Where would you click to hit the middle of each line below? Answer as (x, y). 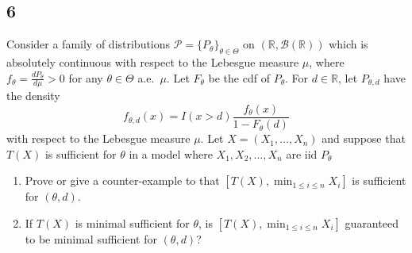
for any (86, 77)
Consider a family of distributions (89, 44)
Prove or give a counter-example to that (122, 180)
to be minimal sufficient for (91, 238)
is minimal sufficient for (132, 222)
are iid (302, 153)
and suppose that (364, 138)
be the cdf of (239, 77)
